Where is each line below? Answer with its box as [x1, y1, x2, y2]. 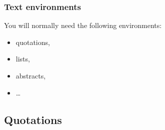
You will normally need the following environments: [4, 20, 162, 30]
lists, [15, 53, 30, 64]
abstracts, [15, 70, 46, 80]
